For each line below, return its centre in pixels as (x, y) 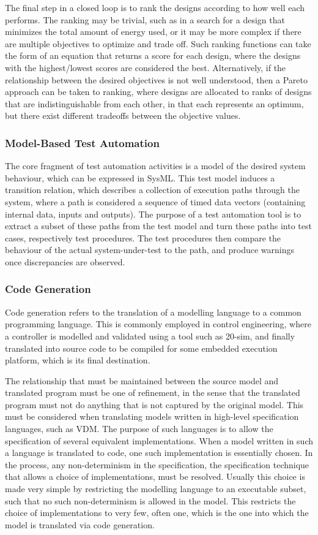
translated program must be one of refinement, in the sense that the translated (153, 393)
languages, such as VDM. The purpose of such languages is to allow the (139, 429)
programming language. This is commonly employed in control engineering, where (158, 324)
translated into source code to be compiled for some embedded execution (141, 348)
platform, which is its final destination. (78, 360)
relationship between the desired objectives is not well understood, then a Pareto (157, 79)
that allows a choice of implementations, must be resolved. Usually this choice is (155, 476)
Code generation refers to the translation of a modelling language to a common (153, 312)
